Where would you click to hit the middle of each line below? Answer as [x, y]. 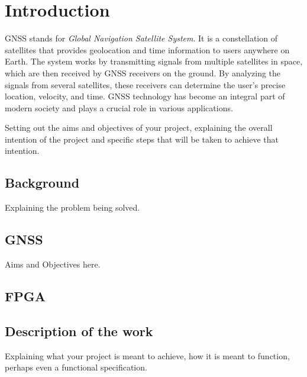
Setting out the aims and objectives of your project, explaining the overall [139, 128]
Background [42, 183]
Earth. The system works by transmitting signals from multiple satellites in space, [154, 61]
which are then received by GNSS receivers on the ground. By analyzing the [143, 72]
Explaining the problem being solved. [72, 207]
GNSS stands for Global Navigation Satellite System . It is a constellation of [141, 38]
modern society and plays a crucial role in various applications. [119, 107]
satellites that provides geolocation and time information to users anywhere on [147, 49]
